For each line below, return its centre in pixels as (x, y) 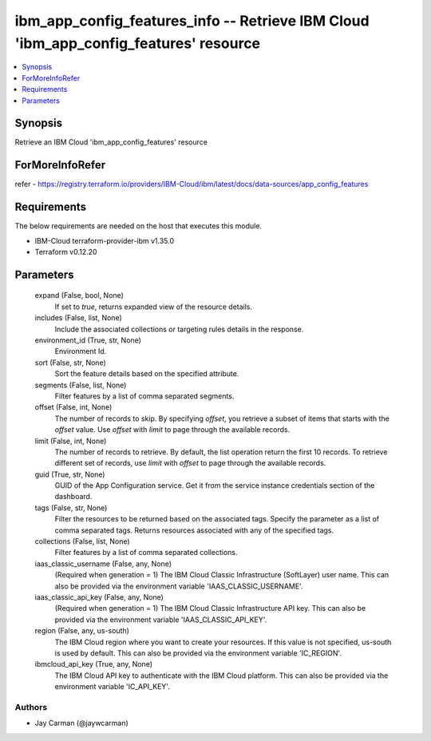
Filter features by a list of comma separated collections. (146, 553)
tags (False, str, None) (71, 508)
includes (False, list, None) (79, 318)
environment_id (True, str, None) (88, 340)
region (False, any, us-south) (82, 631)
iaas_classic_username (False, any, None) (103, 564)
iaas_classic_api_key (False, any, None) (99, 597)
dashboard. (73, 497)
